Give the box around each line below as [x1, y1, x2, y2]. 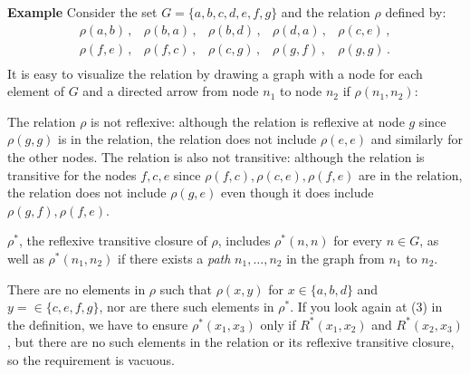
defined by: [385, 3, 446, 21]
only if [260, 314, 296, 333]
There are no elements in [7, 279, 146, 298]
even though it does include [221, 183, 374, 202]
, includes [217, 231, 271, 250]
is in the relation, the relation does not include [57, 130, 317, 149]
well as [7, 249, 44, 268]
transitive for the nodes [7, 165, 137, 184]
